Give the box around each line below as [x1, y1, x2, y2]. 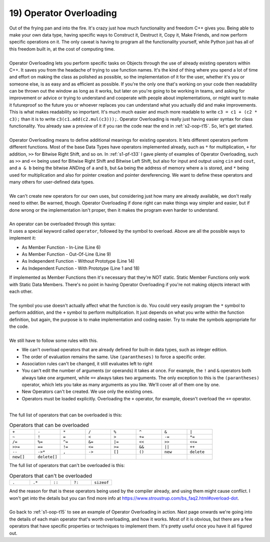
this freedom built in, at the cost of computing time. [9, 46, 115, 52]
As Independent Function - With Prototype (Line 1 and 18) [21, 265, 140, 271]
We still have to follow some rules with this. [9, 337, 98, 343]
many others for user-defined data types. [9, 179, 94, 185]
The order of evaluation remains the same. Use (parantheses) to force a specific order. [21, 353, 206, 360]
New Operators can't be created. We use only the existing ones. [21, 388, 153, 395]
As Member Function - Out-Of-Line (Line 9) [21, 251, 111, 257]
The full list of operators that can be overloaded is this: [9, 412, 122, 418]
